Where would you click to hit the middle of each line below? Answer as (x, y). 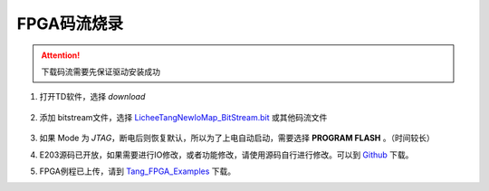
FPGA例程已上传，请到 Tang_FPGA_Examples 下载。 (138, 171)
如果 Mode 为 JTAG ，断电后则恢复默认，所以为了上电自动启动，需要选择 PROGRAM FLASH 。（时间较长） (237, 138)
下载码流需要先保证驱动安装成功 (101, 72)
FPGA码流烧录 (70, 24)
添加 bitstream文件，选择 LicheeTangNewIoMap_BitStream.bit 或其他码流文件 (183, 117)
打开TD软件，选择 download (92, 97)
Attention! (61, 55)
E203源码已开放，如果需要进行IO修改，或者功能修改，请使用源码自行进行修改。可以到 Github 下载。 (226, 155)
